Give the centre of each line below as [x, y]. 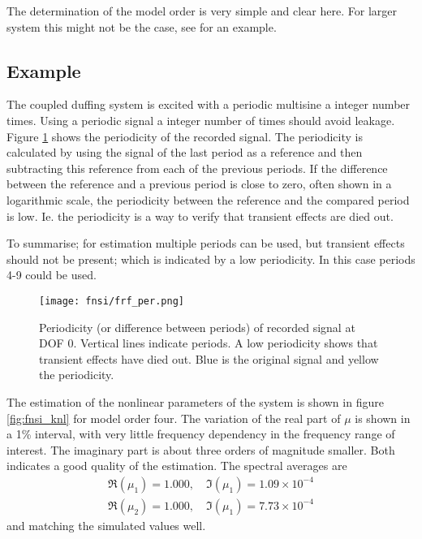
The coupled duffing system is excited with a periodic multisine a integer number [209, 104]
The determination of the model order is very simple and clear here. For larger [202, 11]
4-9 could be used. [52, 275]
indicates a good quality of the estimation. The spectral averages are [177, 466]
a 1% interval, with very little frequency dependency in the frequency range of [201, 434]
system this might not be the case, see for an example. [142, 26]
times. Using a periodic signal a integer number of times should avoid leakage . [201, 120]
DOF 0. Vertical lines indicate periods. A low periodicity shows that [209, 343]
